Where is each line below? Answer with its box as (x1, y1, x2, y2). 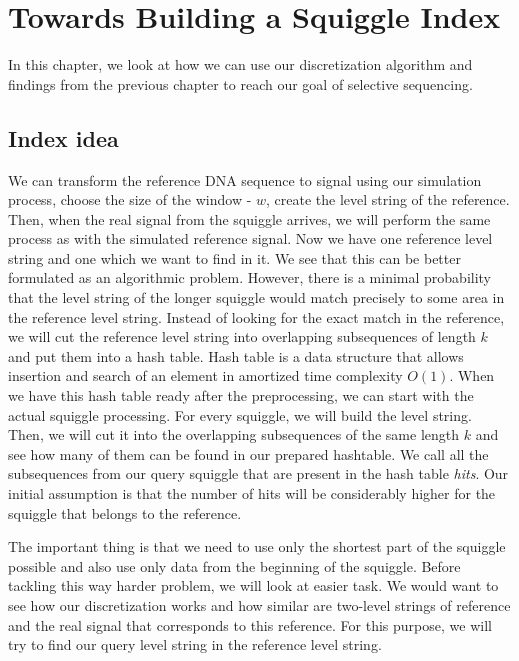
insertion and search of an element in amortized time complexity (8, 365, 403, 386)
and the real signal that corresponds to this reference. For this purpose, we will (8, 614, 492, 635)
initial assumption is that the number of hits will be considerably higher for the (8, 483, 496, 504)
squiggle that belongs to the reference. (8, 502, 242, 523)
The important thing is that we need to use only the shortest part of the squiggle (8, 536, 506, 557)
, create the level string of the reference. (266, 189, 510, 210)
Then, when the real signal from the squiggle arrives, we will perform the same (8, 208, 491, 229)
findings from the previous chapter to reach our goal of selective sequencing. (8, 73, 473, 94)
